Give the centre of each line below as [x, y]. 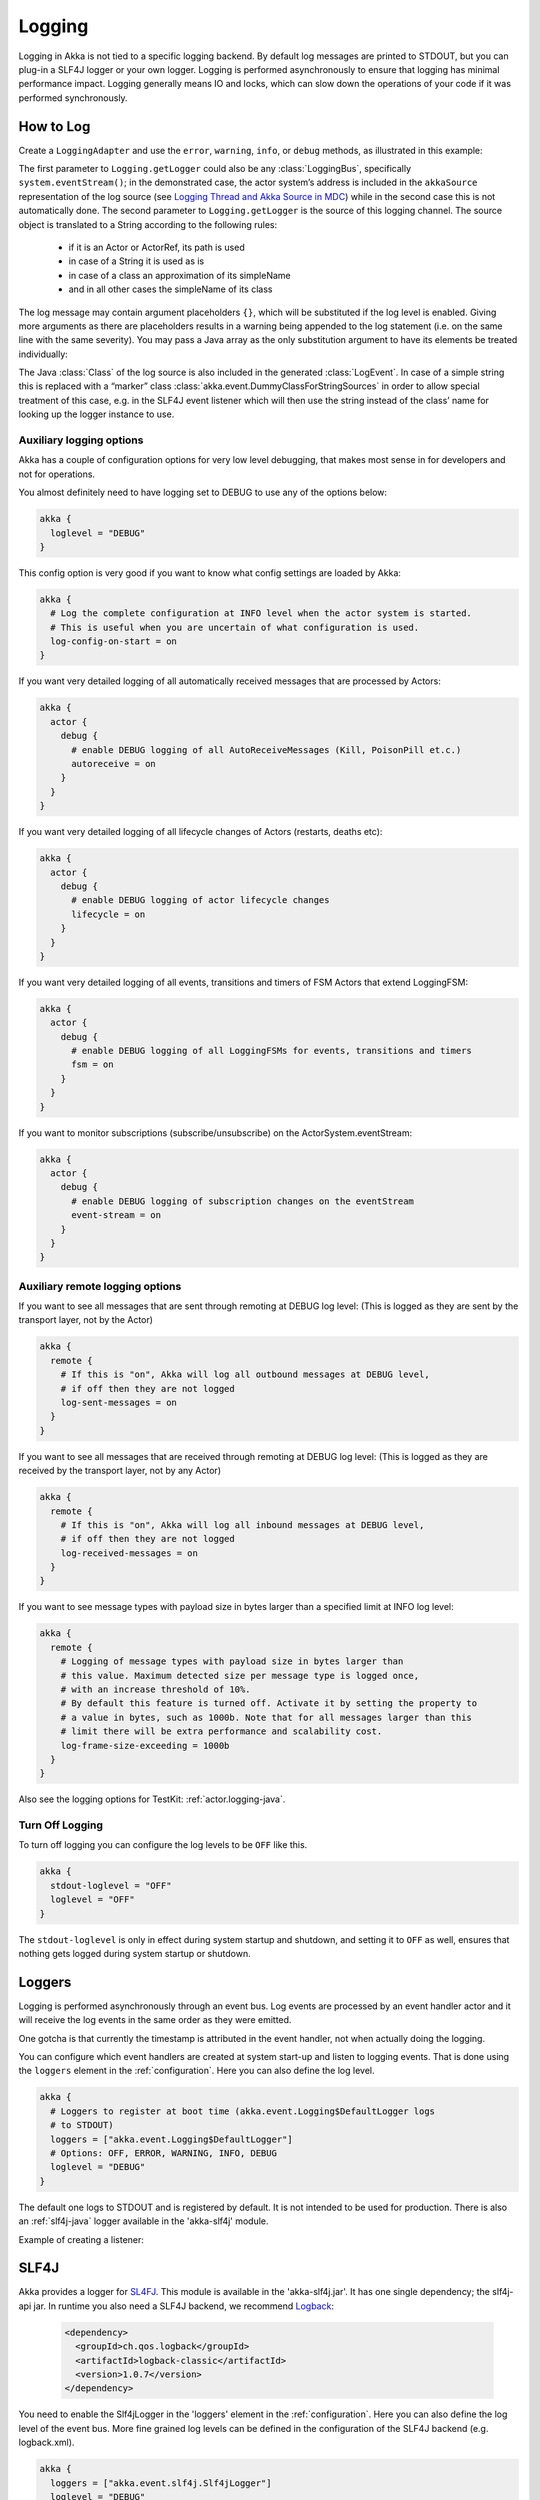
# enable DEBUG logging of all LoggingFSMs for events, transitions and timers [271, 1051]
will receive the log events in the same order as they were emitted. [155, 2020]
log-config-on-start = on [113, 641]
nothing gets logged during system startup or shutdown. [134, 1953]
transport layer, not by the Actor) [86, 1320]
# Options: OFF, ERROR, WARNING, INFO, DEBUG [163, 2153]
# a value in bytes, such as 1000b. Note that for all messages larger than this [266, 1717]
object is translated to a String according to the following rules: [148, 224]
